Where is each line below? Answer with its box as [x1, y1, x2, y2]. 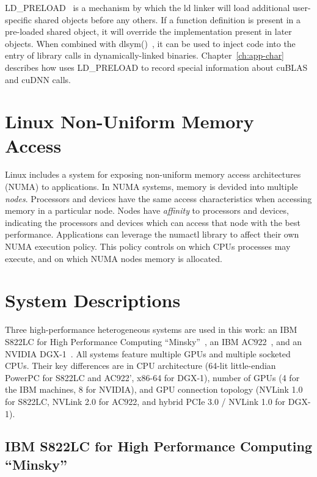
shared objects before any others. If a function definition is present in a [34, 13, 301, 26]
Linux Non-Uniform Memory [5, 109, 254, 134]
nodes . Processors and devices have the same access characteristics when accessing [5, 192, 312, 205]
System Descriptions [5, 288, 181, 313]
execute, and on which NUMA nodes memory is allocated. [5, 252, 223, 264]
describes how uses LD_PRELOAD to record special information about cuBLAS [5, 60, 308, 73]
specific [5, 13, 32, 26]
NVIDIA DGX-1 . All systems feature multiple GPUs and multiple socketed [5, 347, 291, 360]
